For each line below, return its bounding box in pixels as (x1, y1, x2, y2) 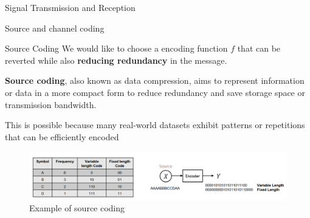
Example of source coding (29, 202, 125, 214)
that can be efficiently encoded (5, 130, 119, 143)
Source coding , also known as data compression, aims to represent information (5, 74, 305, 87)
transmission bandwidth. (5, 98, 97, 111)
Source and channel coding (5, 21, 105, 34)
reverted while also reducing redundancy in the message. (5, 53, 227, 66)
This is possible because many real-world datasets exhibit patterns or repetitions (5, 118, 305, 131)
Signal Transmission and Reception (5, 1, 136, 13)
